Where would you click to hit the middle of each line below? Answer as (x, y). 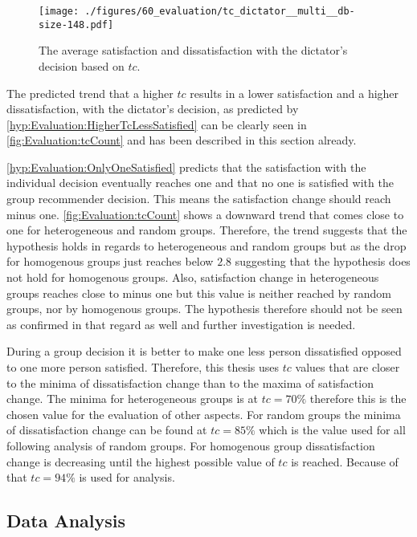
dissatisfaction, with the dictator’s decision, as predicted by (153, 109)
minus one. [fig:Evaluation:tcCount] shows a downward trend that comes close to (205, 214)
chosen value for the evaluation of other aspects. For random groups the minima (204, 414)
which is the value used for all (332, 430)
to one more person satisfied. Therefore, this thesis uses (143, 367)
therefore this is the (358, 399)
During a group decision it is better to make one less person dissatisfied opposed (204, 351)
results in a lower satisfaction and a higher (294, 93)
